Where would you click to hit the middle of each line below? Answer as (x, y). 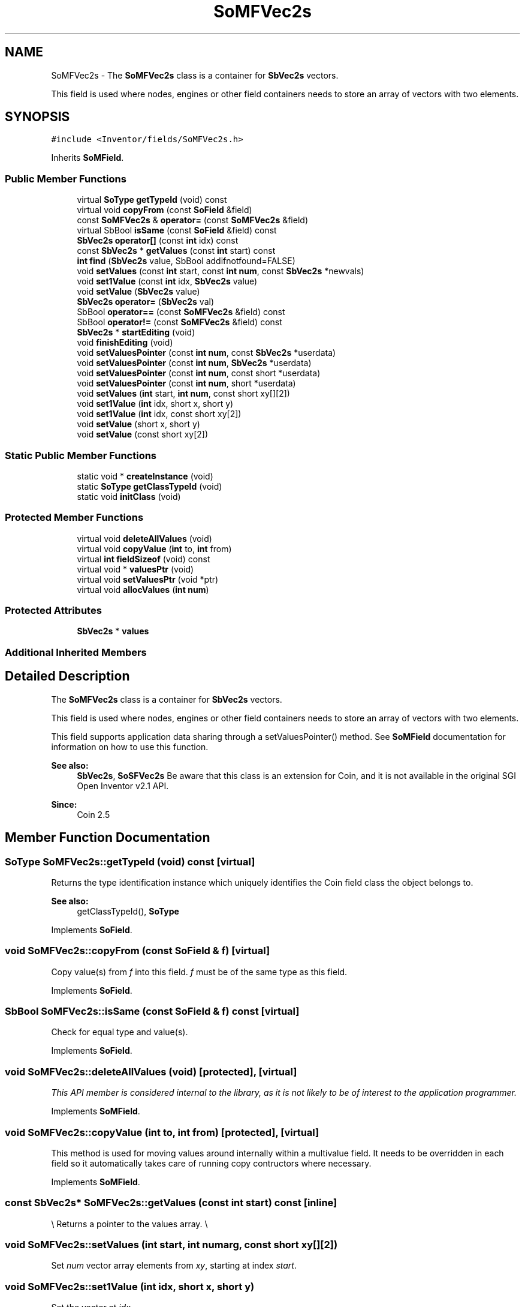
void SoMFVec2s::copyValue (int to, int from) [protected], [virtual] (162, 1132)
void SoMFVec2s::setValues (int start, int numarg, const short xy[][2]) (171, 1245)
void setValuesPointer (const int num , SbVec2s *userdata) (194, 363)
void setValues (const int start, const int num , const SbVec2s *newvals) (221, 271)
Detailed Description (67, 676)
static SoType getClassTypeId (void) (150, 486)
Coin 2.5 (93, 814)
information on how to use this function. (130, 747)
